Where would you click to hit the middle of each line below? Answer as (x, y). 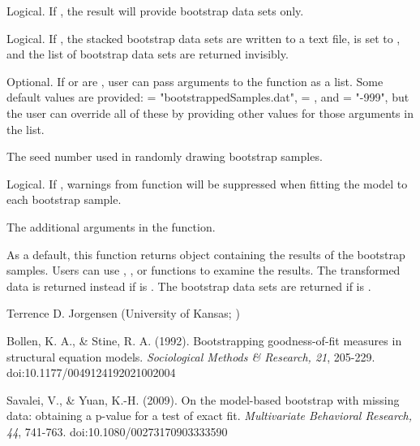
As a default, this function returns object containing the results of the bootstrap (206, 254)
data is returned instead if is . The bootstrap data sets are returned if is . (189, 286)
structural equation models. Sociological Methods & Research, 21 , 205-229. (191, 356)
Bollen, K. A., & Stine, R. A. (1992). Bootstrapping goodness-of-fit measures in (204, 340)
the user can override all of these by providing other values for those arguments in (210, 113)
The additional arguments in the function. (111, 226)
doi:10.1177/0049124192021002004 (91, 372)
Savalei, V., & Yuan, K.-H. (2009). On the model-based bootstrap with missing (203, 399)
